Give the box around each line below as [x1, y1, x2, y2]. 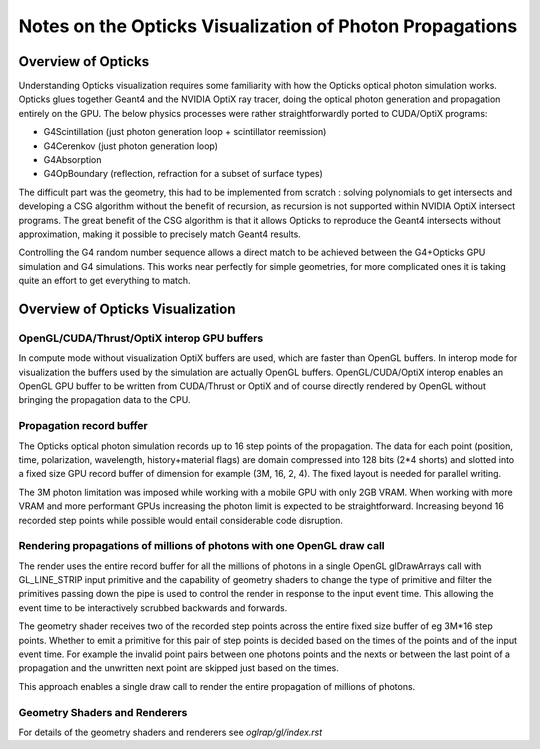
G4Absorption [43, 154, 102, 166]
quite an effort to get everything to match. [18, 275, 191, 287]
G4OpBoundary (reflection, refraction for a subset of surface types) [43, 168, 324, 180]
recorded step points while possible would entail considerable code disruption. [18, 514, 344, 526]
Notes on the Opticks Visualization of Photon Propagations [18, 15, 518, 37]
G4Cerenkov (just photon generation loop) [43, 140, 219, 152]
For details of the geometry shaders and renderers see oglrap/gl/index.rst [18, 726, 323, 738]
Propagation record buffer [18, 419, 149, 433]
